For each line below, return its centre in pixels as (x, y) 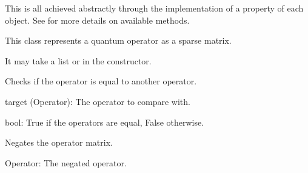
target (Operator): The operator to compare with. (98, 101)
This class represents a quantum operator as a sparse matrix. (118, 40)
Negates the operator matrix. (59, 142)
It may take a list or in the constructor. (78, 60)
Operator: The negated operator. (66, 162)
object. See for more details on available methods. (97, 20)
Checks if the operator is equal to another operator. (101, 81)
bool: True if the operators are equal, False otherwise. (105, 122)
